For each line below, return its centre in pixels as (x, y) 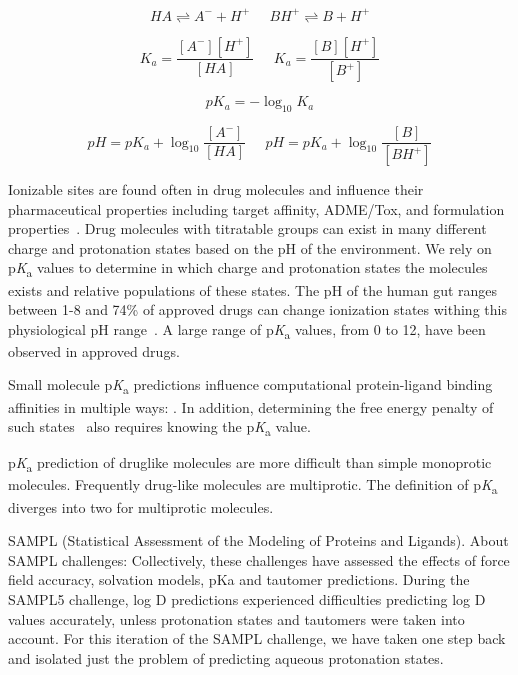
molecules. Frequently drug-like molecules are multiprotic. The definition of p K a (253, 486)
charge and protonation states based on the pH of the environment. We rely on (250, 247)
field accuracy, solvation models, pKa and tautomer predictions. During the (239, 579)
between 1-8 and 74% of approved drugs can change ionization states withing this (257, 309)
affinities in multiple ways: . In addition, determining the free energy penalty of (251, 406)
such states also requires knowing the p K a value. (159, 427)
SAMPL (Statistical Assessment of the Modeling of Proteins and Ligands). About (258, 540)
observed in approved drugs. (94, 350)
